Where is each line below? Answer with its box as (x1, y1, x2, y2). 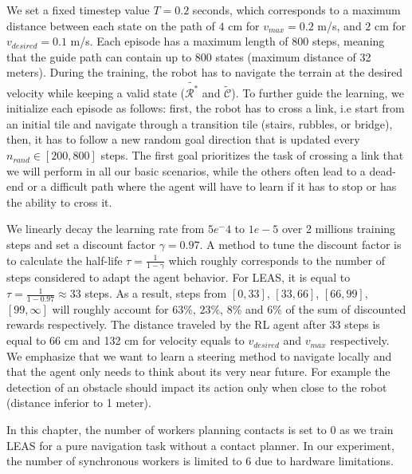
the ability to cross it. (6, 193, 112, 210)
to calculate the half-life (6, 251, 123, 268)
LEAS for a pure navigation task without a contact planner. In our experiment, (6, 436, 394, 453)
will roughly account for (52, 300, 169, 317)
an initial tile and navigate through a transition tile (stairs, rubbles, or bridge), (6, 115, 393, 132)
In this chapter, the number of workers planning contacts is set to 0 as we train (6, 421, 394, 438)
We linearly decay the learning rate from (6, 220, 205, 237)
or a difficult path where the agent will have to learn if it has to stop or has (27, 178, 397, 195)
